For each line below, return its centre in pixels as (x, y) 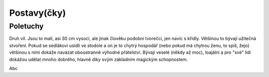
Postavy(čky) (38, 13)
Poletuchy (26, 26)
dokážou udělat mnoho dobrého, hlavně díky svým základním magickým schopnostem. (99, 59)
